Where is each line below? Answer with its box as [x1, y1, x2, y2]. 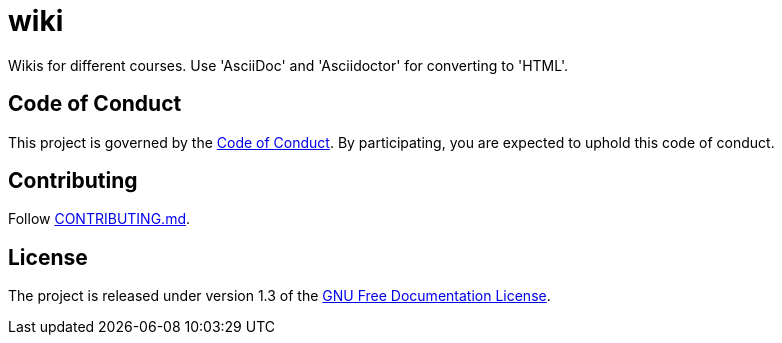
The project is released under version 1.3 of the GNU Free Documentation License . [8, 287, 551, 305]
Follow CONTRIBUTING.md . [8, 210, 191, 228]
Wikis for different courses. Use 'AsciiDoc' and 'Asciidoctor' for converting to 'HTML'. [8, 56, 568, 74]
